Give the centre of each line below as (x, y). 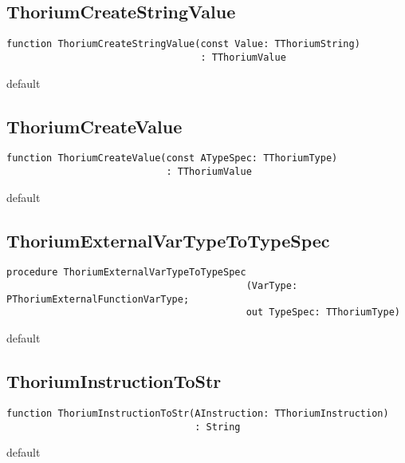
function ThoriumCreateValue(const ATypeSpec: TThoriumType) (172, 158)
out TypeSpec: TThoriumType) (323, 313)
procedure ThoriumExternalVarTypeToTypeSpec (126, 273)
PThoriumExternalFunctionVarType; (98, 299)
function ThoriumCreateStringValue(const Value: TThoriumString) (183, 44)
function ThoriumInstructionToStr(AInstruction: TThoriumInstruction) (198, 413)
